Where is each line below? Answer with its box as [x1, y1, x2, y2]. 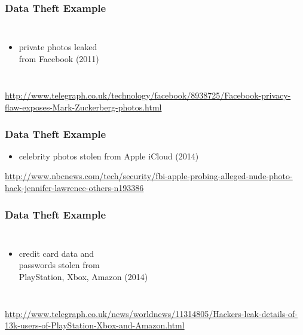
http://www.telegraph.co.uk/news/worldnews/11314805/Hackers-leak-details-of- [5, 307, 298, 319]
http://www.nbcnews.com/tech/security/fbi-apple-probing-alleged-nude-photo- [5, 170, 293, 182]
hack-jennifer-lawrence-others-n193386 [5, 182, 144, 193]
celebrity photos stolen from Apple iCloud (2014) [19, 149, 199, 162]
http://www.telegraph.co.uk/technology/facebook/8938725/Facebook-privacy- [5, 89, 291, 102]
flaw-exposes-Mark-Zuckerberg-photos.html [5, 101, 162, 113]
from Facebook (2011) [19, 52, 99, 64]
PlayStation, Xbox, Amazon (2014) [19, 271, 148, 282]
